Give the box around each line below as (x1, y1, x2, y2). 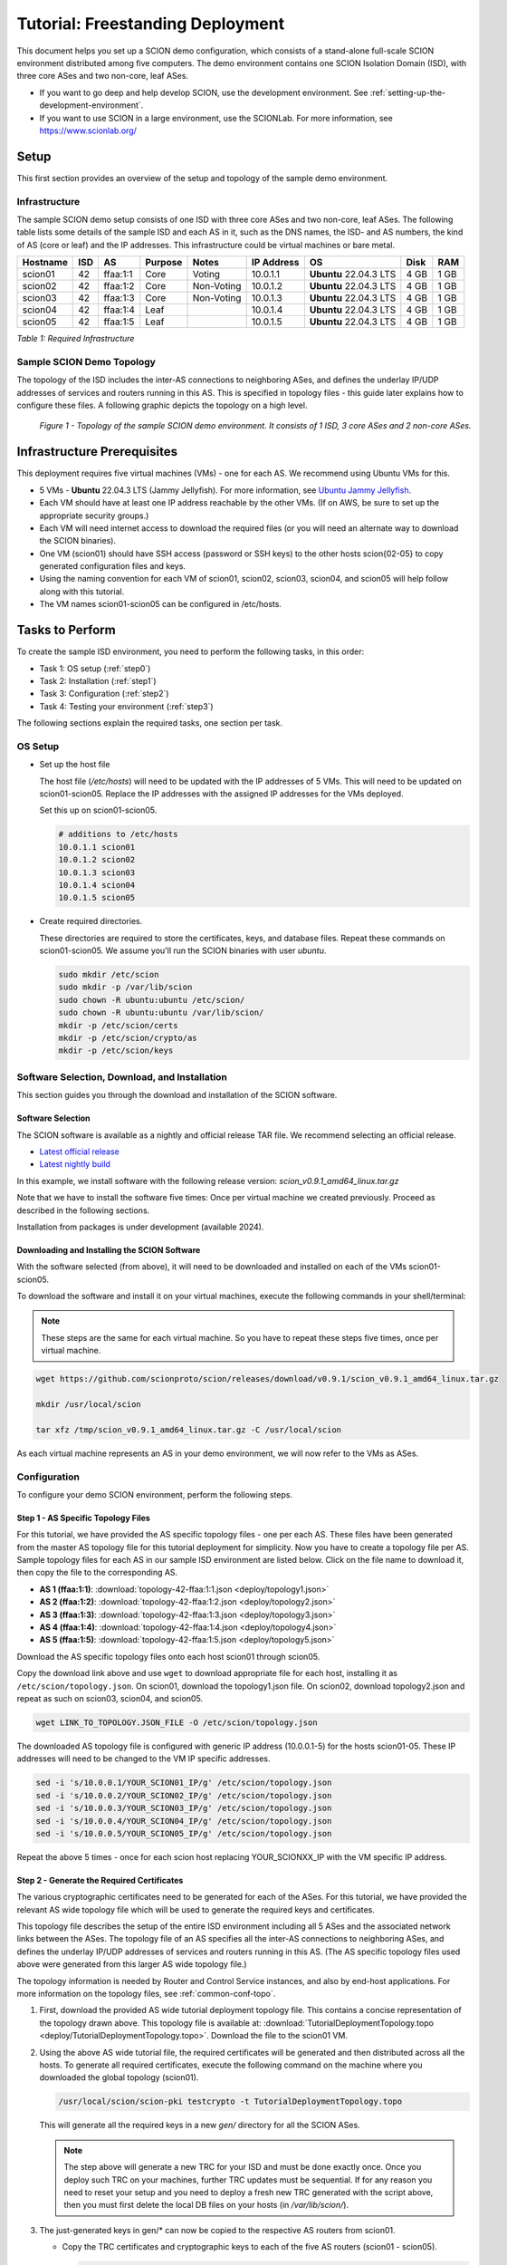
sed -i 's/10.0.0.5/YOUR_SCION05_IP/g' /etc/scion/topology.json (35, 1828, 332, 1838)
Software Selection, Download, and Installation (16, 1070, 228, 1083)
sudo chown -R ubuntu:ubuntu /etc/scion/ (58, 995, 245, 1005)
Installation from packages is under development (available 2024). (16, 1221, 264, 1232)
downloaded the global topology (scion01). (39, 2072, 199, 2083)
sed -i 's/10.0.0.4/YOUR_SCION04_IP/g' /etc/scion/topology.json (35, 1816, 332, 1826)
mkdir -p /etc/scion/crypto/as (58, 1033, 198, 1044)
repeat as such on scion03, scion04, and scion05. (16, 1693, 204, 1703)
